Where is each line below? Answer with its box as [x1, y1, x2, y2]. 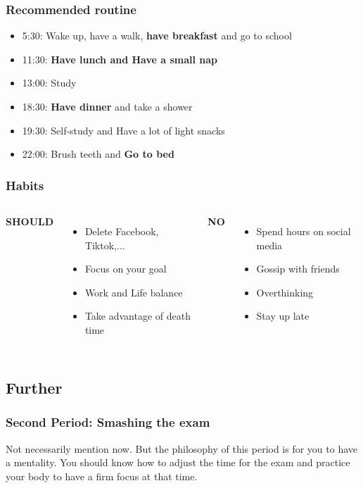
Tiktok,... [84, 237, 125, 252]
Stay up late [256, 308, 310, 323]
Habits [6, 176, 44, 194]
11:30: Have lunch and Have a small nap [22, 51, 218, 66]
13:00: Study [22, 75, 77, 90]
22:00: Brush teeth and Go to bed [22, 146, 174, 161]
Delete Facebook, [84, 224, 159, 238]
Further [6, 376, 63, 398]
